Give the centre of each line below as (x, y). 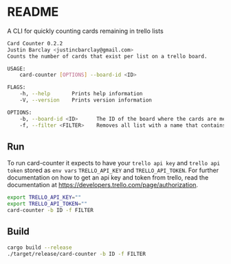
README (33, 12)
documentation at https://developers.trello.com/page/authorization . (102, 185)
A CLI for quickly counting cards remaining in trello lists (85, 31)
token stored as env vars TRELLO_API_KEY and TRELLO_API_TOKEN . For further (113, 170)
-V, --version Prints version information (86, 100)
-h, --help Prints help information (81, 94)
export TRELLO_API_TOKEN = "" (47, 204)
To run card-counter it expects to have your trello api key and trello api (114, 163)
